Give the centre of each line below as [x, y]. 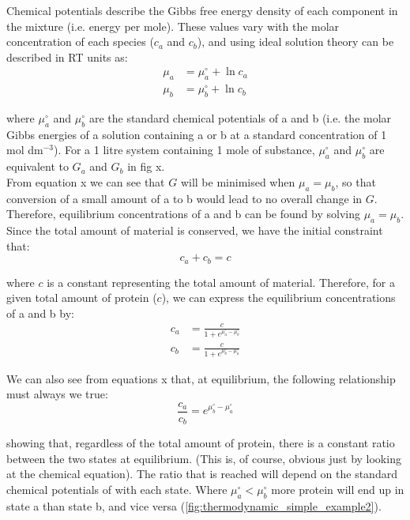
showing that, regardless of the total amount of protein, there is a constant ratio [201, 443]
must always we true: [57, 394]
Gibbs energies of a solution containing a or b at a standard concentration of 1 [197, 134]
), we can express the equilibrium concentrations [278, 298]
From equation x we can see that [86, 181]
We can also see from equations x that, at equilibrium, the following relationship [201, 378]
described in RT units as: [67, 57]
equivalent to [38, 166]
